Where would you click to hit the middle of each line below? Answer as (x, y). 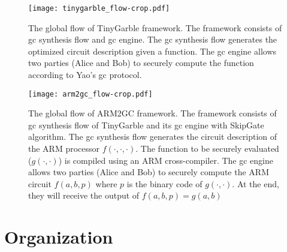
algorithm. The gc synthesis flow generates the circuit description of (153, 136)
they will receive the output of (84, 195)
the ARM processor (64, 148)
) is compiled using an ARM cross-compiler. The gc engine (166, 160)
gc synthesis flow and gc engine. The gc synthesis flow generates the (153, 39)
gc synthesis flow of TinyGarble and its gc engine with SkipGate (146, 124)
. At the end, (256, 183)
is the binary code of (164, 183)
